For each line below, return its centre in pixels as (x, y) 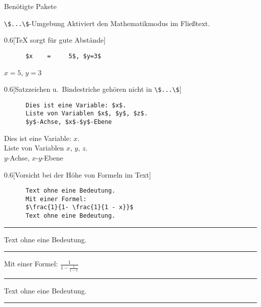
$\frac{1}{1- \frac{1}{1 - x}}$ (79, 207)
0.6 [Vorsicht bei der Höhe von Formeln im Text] (78, 174)
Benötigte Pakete (30, 6)
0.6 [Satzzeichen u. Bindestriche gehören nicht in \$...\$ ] (93, 89)
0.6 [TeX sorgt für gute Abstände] (55, 40)
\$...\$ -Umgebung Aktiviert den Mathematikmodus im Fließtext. (107, 23)
